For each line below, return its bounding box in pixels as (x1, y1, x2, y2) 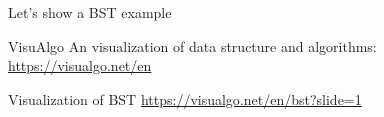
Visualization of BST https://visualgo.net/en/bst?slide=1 (8, 88, 362, 109)
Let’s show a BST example (8, 2, 172, 22)
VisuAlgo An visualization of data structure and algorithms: (8, 35, 377, 56)
